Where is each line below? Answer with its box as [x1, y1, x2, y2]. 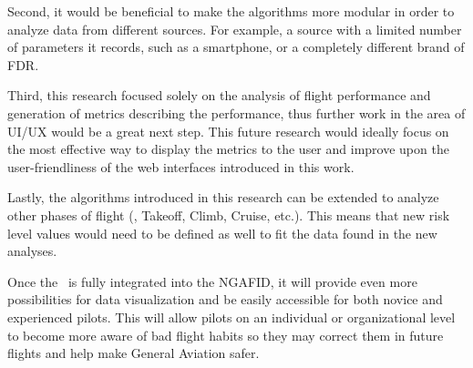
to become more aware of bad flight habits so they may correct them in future [7, 325, 444, 344]
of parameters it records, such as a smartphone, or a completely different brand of [7, 37, 465, 56]
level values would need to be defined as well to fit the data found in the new [7, 223, 437, 242]
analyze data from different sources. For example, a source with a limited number [7, 19, 462, 38]
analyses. [7, 241, 57, 261]
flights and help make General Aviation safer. [7, 343, 260, 363]
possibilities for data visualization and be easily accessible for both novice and [7, 290, 443, 309]
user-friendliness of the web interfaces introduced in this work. [7, 157, 355, 176]
